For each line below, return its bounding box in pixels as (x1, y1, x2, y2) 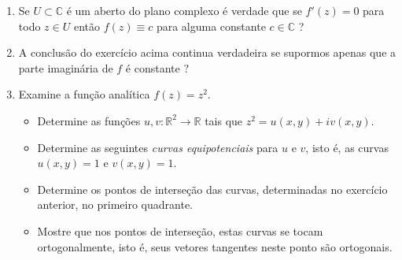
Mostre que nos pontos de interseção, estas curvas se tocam (37, 222, 323, 239)
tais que (205, 112, 243, 128)
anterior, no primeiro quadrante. (37, 196, 193, 213)
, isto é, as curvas (305, 139, 389, 155)
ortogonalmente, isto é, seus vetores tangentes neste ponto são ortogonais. (37, 238, 393, 254)
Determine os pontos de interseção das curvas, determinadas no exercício (37, 180, 388, 197)
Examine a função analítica (18, 86, 150, 102)
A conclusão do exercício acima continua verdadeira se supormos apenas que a (18, 44, 396, 61)
